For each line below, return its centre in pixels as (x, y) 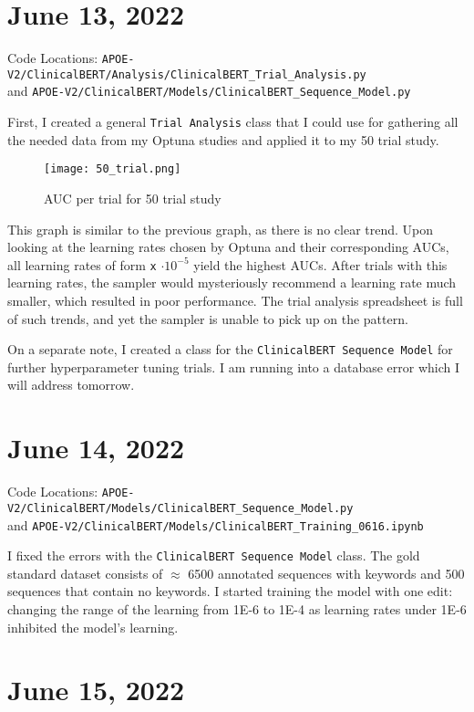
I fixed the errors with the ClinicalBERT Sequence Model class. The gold (214, 555)
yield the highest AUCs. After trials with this (320, 264)
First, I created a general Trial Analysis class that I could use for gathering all (233, 122)
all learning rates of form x (82, 264)
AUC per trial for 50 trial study (133, 198)
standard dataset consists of (85, 573)
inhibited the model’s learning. (93, 627)
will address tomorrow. (71, 385)
